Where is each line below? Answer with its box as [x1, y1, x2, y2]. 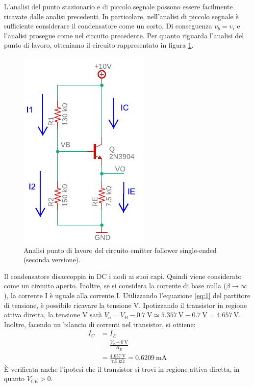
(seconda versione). [24, 254, 81, 265]
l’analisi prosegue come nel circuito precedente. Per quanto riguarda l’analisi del [4, 30, 244, 40]
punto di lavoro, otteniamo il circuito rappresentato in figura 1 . [4, 40, 194, 50]
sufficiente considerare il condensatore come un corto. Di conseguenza [4, 21, 212, 31]
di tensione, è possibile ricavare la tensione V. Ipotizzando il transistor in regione [4, 300, 247, 310]
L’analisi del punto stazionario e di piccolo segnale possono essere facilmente [4, 1, 233, 11]
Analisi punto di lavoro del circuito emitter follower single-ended [24, 245, 217, 255]
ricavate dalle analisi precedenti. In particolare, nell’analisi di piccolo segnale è [4, 11, 239, 21]
